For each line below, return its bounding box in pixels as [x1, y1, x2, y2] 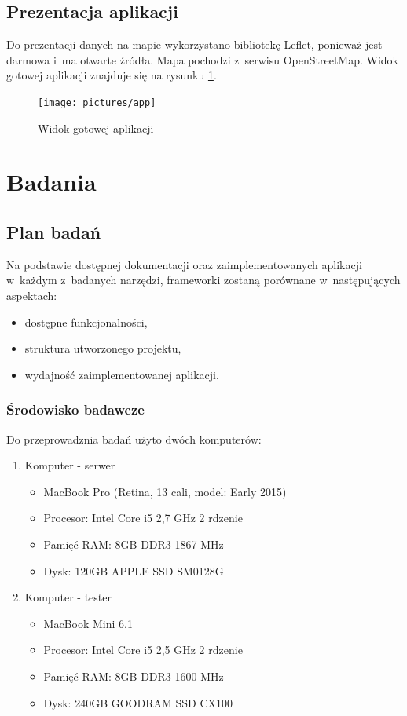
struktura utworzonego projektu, [24, 340, 181, 356]
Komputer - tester [24, 589, 112, 605]
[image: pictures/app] [38, 97, 156, 108]
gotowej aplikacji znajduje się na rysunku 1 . [6, 67, 217, 83]
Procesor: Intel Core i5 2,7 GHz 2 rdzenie [43, 510, 243, 526]
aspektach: [6, 287, 57, 303]
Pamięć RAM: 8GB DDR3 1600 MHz [43, 667, 224, 684]
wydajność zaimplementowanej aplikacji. [24, 366, 219, 382]
